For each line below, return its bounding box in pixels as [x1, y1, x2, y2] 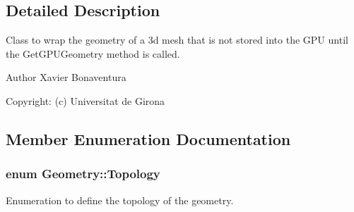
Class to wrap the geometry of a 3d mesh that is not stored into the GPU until [6, 32, 348, 47]
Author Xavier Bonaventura [6, 70, 126, 85]
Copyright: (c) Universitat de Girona [6, 93, 165, 108]
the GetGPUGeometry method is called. [6, 46, 180, 61]
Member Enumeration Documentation [6, 127, 291, 149]
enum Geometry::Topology [6, 165, 160, 182]
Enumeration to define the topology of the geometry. [6, 192, 234, 207]
